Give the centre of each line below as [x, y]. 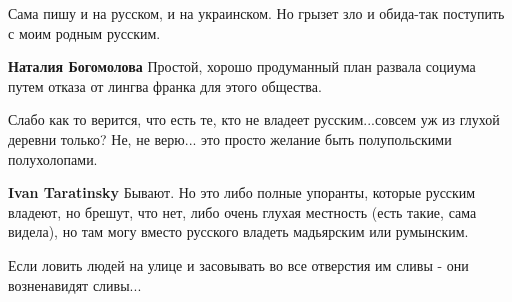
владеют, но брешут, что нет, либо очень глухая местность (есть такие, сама [242, 211]
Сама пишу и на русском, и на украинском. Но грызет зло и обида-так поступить [256, 13]
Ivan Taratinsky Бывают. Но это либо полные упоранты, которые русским [242, 192]
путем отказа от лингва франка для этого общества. [165, 85]
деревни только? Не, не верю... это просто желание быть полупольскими [230, 138]
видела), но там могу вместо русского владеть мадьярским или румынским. [238, 231]
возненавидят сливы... [75, 284]
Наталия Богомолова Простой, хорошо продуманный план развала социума [242, 66]
